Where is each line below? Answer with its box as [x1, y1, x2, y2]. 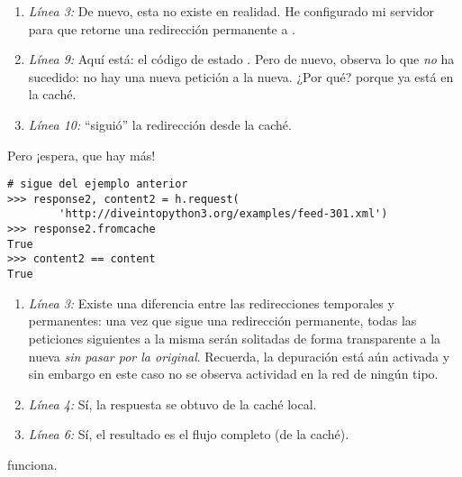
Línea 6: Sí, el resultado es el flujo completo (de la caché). [28, 425, 349, 444]
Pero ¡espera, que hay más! [7, 145, 156, 164]
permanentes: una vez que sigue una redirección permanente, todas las [28, 311, 417, 330]
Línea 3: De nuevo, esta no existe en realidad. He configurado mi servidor [28, 2, 435, 20]
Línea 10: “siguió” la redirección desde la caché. [28, 115, 292, 133]
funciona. [7, 454, 58, 473]
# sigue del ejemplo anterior [7, 178, 188, 191]
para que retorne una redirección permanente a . [28, 19, 295, 38]
